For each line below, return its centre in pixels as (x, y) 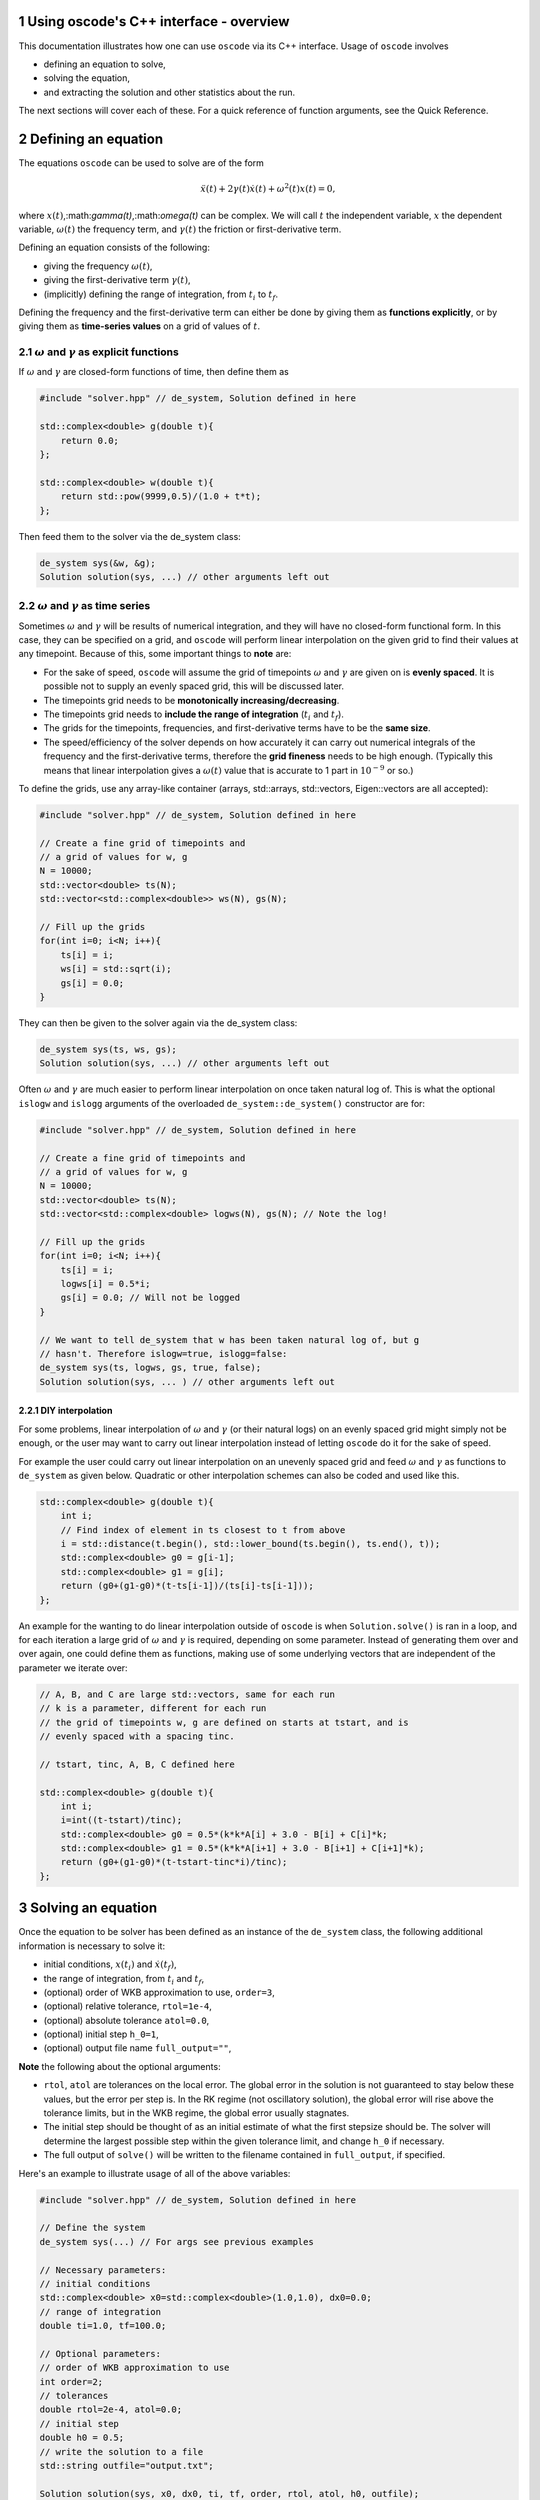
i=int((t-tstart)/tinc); (121, 1820)
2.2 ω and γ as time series (84, 606)
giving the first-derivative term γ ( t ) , (117, 280)
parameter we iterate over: (73, 1667)
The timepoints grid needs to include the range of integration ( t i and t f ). (194, 715)
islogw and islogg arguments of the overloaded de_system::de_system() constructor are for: (221, 1103)
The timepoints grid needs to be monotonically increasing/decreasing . (191, 700)
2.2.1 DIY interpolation (65, 1411)
